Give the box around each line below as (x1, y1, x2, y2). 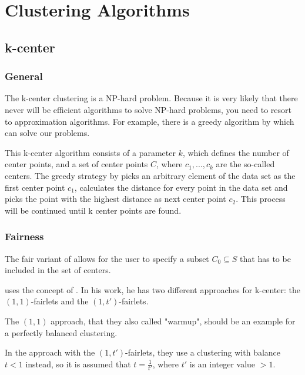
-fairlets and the (31, 295, 89, 307)
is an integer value (189, 357, 256, 370)
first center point (5, 181, 65, 193)
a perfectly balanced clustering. (5, 326, 118, 339)
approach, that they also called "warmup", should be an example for (51, 314, 296, 327)
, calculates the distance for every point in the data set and (74, 181, 288, 193)
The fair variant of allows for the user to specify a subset (5, 252, 209, 264)
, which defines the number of (182, 146, 289, 158)
